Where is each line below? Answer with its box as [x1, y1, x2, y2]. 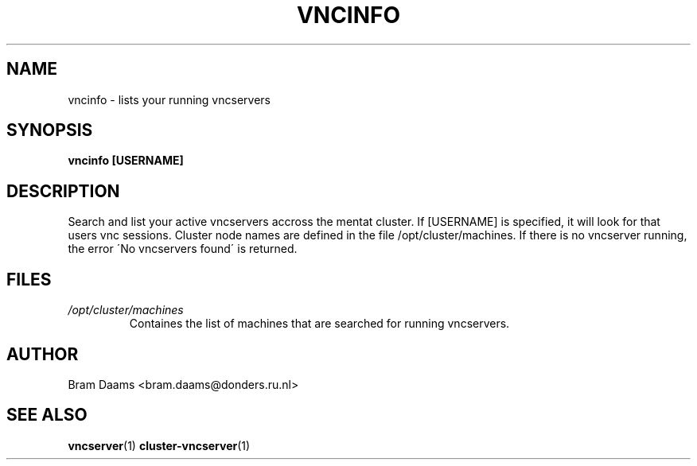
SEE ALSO [6, 405, 88, 425]
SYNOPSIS [6, 120, 93, 141]
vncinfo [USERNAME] [68, 153, 184, 168]
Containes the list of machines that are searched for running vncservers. [129, 316, 510, 331]
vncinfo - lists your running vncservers [68, 92, 271, 107]
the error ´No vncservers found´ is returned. [68, 242, 298, 256]
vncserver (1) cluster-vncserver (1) [68, 438, 251, 452]
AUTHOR [6, 344, 79, 364]
